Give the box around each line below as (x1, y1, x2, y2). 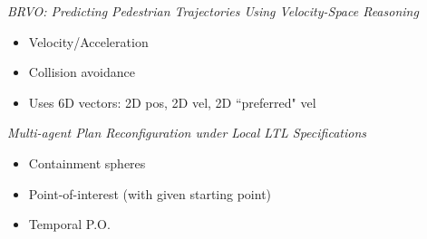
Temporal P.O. (28, 215, 111, 234)
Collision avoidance (28, 62, 135, 81)
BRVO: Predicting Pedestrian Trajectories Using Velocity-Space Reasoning (7, 2, 419, 20)
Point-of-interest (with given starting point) (28, 184, 272, 203)
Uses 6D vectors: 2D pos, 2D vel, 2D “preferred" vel (28, 92, 316, 111)
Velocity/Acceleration (28, 32, 149, 51)
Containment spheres (28, 153, 146, 172)
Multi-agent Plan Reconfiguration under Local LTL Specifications (7, 123, 367, 142)
